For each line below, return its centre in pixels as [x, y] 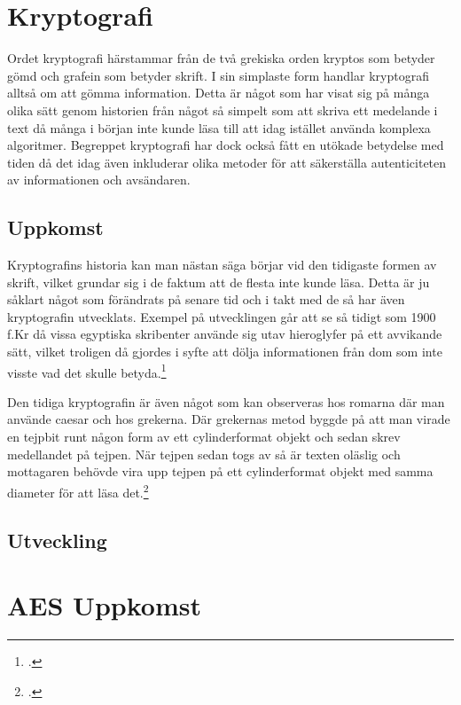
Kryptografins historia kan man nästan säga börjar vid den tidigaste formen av [222, 265]
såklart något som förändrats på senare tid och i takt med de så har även [206, 299]
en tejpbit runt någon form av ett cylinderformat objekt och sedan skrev [204, 437]
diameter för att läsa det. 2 [78, 490]
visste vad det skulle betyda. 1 [87, 371]
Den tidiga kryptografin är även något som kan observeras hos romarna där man [226, 401]
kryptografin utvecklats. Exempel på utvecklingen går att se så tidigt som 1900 [222, 316]
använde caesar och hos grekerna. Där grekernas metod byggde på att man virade [229, 419]
